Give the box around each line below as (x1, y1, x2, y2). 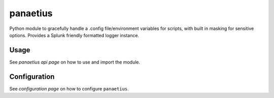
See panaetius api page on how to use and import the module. (9, 59, 141, 65)
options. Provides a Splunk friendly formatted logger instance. (9, 32, 140, 38)
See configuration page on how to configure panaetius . (9, 85, 129, 91)
